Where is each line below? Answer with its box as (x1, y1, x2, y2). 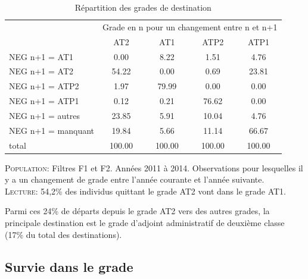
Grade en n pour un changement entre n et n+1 (102, 20, 278, 33)
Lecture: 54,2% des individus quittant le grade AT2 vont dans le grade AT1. (5, 184, 286, 197)
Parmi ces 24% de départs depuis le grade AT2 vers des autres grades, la (5, 205, 270, 217)
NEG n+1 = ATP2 (9, 80, 79, 92)
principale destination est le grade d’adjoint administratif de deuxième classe (5, 217, 285, 229)
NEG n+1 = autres (9, 109, 80, 121)
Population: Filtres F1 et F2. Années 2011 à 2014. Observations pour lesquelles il (5, 161, 303, 174)
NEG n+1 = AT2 (9, 65, 74, 77)
